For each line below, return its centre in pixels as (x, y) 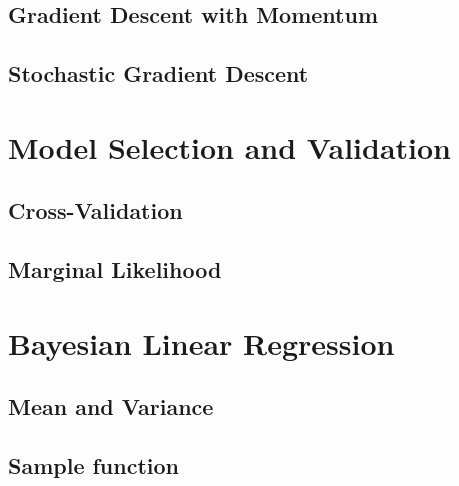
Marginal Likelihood (115, 269)
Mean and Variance (111, 406)
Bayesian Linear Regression (201, 342)
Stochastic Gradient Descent (158, 73)
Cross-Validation (95, 210)
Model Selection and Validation (229, 146)
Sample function (94, 465)
